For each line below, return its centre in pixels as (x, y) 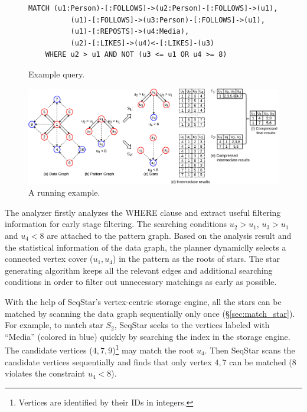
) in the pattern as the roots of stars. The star (196, 259)
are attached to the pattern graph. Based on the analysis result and (169, 235)
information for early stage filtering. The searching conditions (116, 224)
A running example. (64, 192)
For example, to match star (54, 325)
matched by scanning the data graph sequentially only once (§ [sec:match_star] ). (150, 313)
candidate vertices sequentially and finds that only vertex (108, 361)
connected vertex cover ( (49, 259)
